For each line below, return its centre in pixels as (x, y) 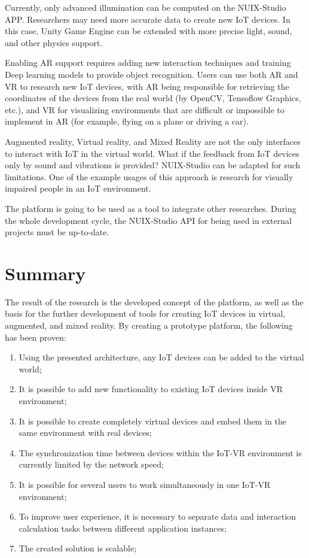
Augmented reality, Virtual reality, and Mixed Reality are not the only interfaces (153, 141)
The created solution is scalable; (78, 548)
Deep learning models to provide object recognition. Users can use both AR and (152, 74)
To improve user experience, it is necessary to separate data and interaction (157, 516)
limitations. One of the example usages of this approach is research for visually (149, 176)
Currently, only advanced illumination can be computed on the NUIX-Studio (146, 7)
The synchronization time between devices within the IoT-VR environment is (160, 452)
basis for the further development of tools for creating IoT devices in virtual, (145, 313)
